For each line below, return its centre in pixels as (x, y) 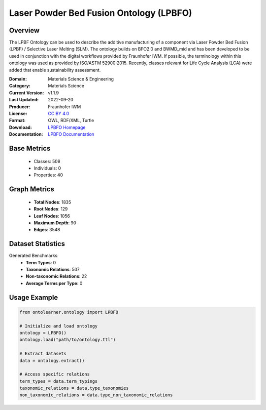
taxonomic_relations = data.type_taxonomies (74, 388)
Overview (24, 30)
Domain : (18, 79)
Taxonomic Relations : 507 (53, 269)
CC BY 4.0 (59, 113)
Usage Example (33, 297)
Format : (17, 121)
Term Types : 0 (41, 262)
